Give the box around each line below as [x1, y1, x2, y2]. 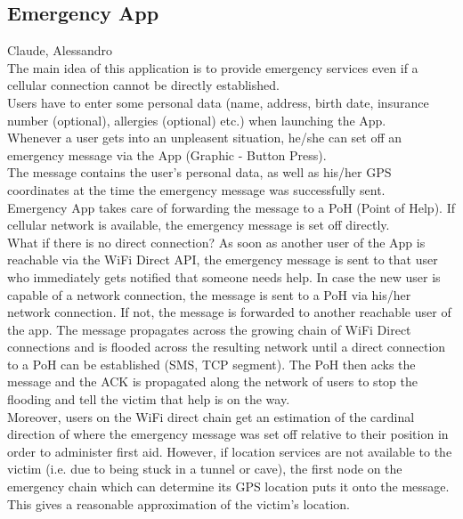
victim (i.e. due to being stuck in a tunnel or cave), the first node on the [7, 459, 402, 478]
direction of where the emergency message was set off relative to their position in [7, 425, 449, 443]
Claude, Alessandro [7, 41, 113, 60]
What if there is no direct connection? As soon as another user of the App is [7, 232, 426, 251]
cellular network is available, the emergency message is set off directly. [7, 215, 390, 234]
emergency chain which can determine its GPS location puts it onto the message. [7, 477, 450, 496]
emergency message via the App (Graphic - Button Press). [7, 145, 327, 164]
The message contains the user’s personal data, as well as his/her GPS [7, 163, 392, 182]
